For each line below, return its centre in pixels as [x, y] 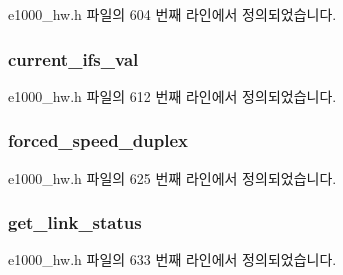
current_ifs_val [73, 58]
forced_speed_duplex [98, 140]
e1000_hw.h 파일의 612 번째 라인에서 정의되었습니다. [172, 95]
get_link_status [75, 222]
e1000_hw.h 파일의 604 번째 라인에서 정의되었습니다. [172, 14]
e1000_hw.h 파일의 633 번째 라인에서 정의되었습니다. [172, 259]
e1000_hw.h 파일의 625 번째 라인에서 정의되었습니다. [172, 177]
